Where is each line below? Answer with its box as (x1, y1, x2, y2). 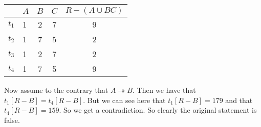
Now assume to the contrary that (4, 85, 108, 95)
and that (225, 94, 253, 105)
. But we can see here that (83, 94, 166, 105)
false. (4, 114, 20, 125)
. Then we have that (133, 85, 196, 95)
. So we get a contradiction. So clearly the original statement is (59, 105, 257, 115)
